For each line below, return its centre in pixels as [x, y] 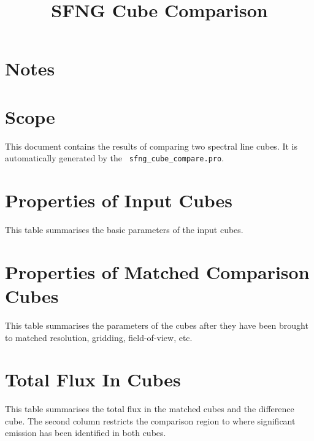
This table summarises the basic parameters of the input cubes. [124, 230]
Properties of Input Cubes [119, 200]
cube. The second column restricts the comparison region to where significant [150, 420]
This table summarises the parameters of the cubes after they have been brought [157, 325]
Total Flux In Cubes [93, 379]
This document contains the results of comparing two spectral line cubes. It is [151, 146]
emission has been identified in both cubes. [86, 433]
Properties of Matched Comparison [157, 271]
